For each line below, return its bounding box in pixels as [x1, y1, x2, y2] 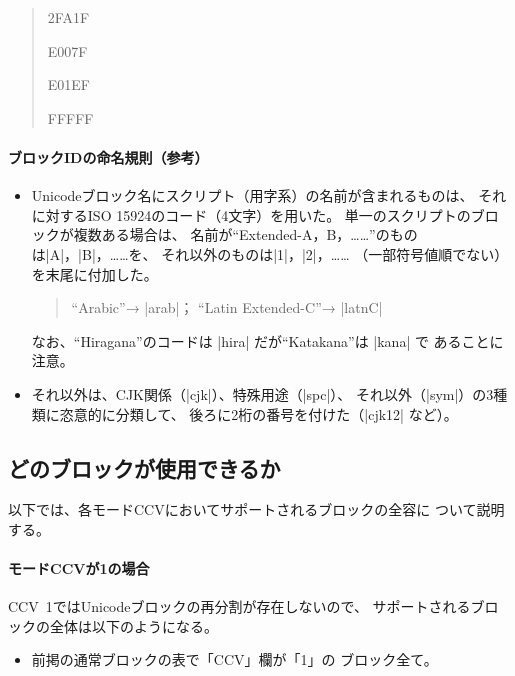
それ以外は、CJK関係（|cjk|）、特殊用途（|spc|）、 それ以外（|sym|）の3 [31, 383, 494, 404]
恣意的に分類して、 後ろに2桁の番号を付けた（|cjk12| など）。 [59, 403, 458, 424]
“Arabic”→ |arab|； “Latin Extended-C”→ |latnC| [71, 297, 383, 318]
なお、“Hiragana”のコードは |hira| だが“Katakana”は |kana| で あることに [31, 330, 504, 351]
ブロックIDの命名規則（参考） [8, 146, 209, 167]
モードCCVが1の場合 [8, 558, 150, 579]
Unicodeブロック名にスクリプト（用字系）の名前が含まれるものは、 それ [31, 185, 507, 206]
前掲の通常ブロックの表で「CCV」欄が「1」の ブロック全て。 [31, 649, 438, 670]
